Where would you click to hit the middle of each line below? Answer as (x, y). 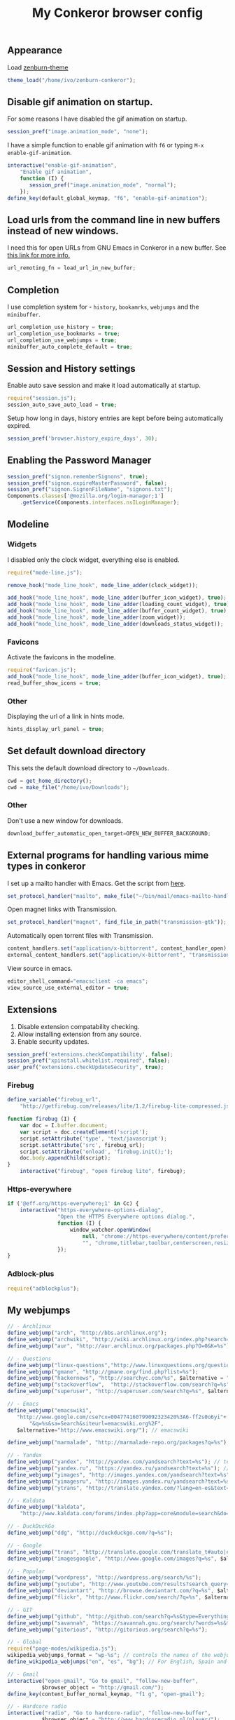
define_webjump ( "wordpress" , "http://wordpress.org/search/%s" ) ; (104, 1578)
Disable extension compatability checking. (78, 1026)
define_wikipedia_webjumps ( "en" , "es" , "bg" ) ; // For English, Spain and (117, 1662)
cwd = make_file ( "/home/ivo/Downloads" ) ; (69, 787)
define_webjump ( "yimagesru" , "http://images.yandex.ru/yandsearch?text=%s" (120, 1482)
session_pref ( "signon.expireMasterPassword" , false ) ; (87, 483)
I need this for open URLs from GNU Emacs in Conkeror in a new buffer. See (117, 248)
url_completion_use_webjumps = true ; (62, 340)
